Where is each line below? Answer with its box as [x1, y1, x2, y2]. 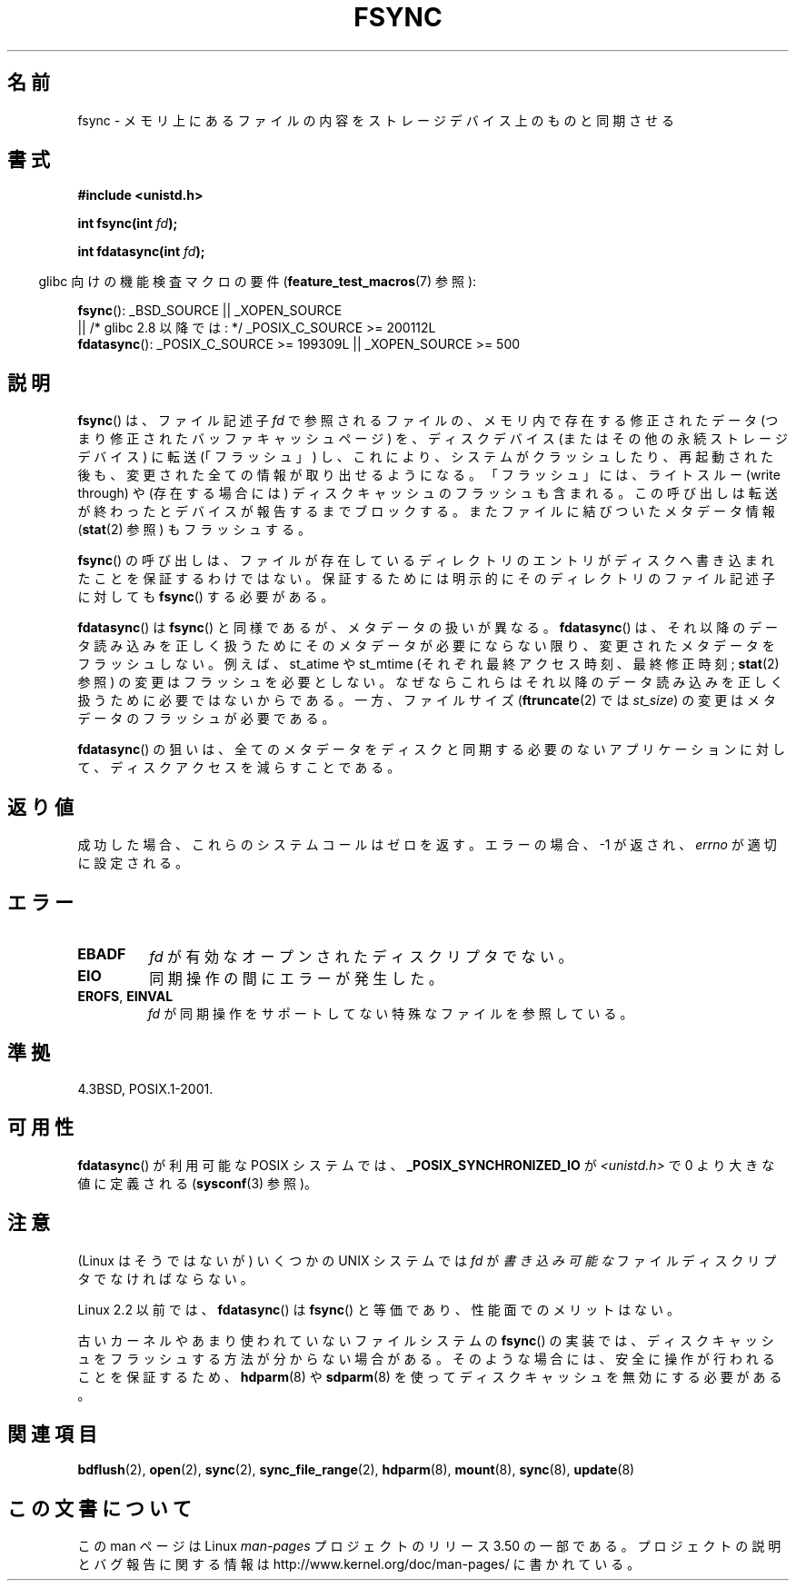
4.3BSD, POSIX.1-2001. [77, 1080, 214, 1097]
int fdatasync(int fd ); [77, 243, 205, 260]
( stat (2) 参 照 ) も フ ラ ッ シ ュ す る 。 [77, 521, 311, 538]
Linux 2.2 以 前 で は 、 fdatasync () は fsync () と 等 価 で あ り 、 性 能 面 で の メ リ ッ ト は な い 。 [77, 1301, 680, 1317]
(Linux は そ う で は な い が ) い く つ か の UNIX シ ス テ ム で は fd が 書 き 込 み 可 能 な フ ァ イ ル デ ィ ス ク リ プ [77, 1252, 777, 1268]
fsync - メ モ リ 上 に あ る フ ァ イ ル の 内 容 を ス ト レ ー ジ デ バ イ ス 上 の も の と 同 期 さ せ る [77, 112, 675, 128]
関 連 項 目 [7, 1422, 97, 1445]
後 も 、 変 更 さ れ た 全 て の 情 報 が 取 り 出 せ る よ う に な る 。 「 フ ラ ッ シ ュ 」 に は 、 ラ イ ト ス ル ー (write [77, 467, 781, 483]
